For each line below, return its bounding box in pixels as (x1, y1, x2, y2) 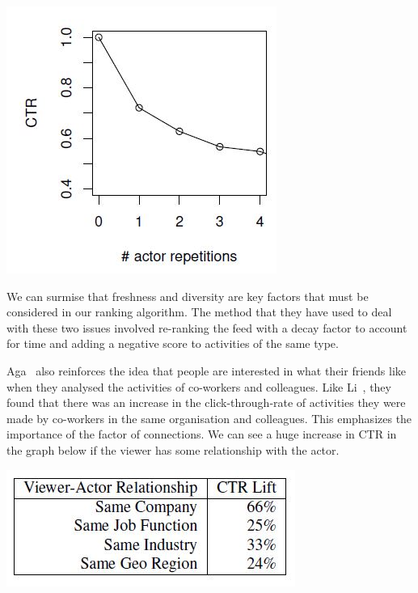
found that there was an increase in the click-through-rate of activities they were (6, 394, 406, 411)
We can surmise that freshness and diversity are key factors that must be (6, 287, 369, 304)
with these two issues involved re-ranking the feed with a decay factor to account (6, 319, 407, 336)
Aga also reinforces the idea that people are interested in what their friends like (6, 362, 407, 379)
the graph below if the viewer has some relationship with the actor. (6, 441, 340, 458)
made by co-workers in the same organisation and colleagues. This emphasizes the (6, 409, 412, 426)
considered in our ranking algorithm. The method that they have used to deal (6, 303, 392, 320)
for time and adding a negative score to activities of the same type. (6, 335, 339, 352)
